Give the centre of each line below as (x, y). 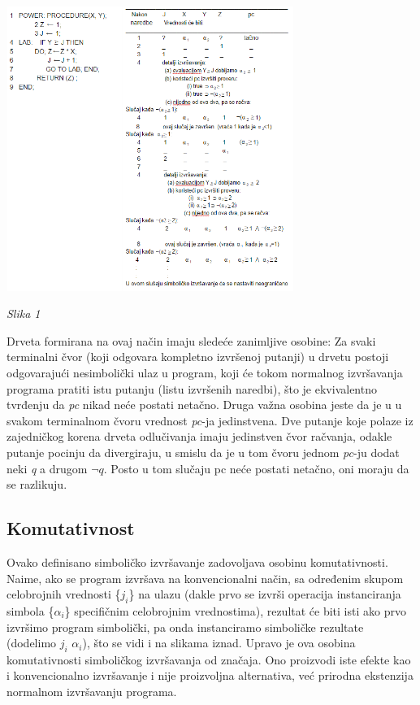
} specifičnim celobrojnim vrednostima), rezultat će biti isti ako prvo (235, 610)
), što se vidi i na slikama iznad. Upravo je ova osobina (219, 643)
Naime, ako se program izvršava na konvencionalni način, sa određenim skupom (205, 578)
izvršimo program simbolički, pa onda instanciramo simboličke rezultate (185, 627)
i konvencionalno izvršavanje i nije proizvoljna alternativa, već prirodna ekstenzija (210, 675)
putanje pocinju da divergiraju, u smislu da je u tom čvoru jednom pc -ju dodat (203, 452)
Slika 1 (24, 313)
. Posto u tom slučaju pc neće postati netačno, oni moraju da (256, 468)
